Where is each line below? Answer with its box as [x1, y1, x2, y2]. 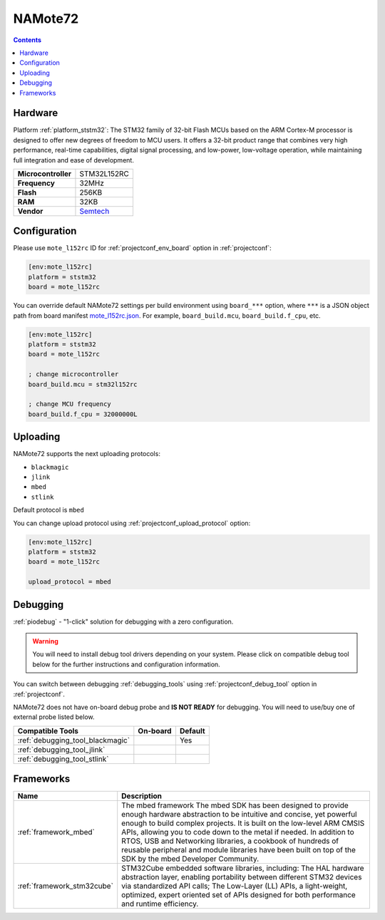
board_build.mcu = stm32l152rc [28, 380, 138, 388]
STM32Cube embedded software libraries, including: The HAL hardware [121, 863, 364, 873]
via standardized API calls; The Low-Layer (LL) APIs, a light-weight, [121, 881, 348, 891]
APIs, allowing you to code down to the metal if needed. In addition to [121, 827, 354, 837]
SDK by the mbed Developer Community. [121, 854, 260, 864]
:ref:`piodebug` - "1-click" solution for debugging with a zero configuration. [13, 617, 234, 626]
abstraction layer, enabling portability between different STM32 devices [121, 872, 362, 882]
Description [121, 791, 162, 801]
